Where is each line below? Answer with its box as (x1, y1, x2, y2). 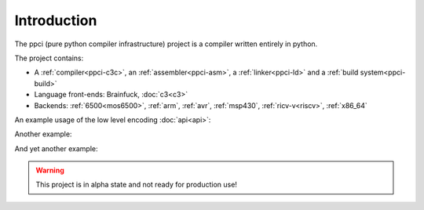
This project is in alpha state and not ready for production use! (35, 180, 237, 190)
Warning (35, 165, 64, 176)
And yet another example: (14, 143, 98, 153)
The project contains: (14, 53, 84, 63)
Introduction (14, 12, 97, 29)
